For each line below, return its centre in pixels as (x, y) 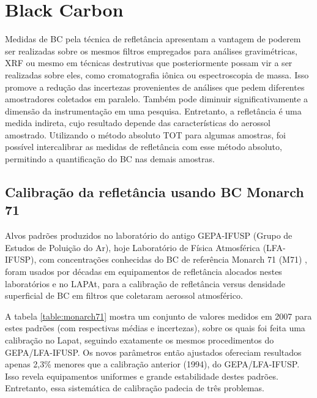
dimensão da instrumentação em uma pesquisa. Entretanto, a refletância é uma (153, 111)
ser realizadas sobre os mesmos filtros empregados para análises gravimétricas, (151, 51)
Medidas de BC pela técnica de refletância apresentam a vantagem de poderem (153, 39)
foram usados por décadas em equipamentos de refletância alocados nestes (144, 272)
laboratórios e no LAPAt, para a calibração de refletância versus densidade (145, 283)
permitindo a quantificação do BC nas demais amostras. (110, 159)
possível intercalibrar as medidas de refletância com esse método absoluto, (144, 147)
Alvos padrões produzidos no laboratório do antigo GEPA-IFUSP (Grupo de (149, 235)
